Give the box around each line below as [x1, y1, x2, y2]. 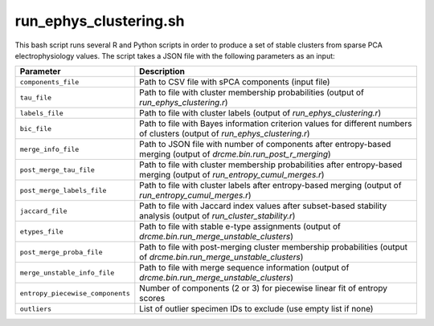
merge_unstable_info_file [19, 268, 115, 277]
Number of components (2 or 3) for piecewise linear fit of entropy [139, 283, 387, 294]
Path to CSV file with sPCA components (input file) [139, 76, 330, 88]
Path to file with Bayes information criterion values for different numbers [139, 118, 412, 129]
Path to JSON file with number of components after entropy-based [139, 139, 391, 150]
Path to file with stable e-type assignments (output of [139, 221, 341, 232]
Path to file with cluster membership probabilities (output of [139, 87, 365, 98]
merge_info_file [19, 145, 80, 153]
